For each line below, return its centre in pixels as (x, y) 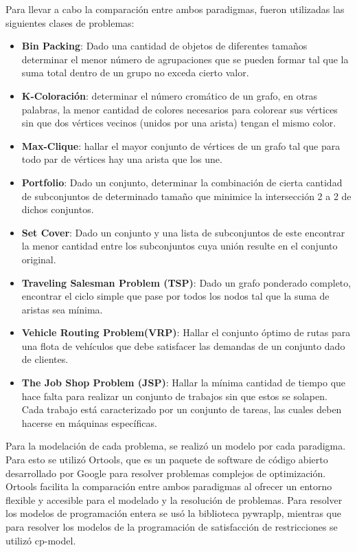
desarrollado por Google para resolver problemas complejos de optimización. (166, 473)
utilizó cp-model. (41, 540)
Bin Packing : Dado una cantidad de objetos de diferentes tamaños (164, 46)
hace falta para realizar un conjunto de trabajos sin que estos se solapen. (174, 396)
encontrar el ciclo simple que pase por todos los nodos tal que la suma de (175, 296)
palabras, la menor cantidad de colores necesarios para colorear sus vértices (180, 109)
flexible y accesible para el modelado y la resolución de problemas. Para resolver (174, 499)
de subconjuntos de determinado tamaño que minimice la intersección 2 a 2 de (186, 196)
